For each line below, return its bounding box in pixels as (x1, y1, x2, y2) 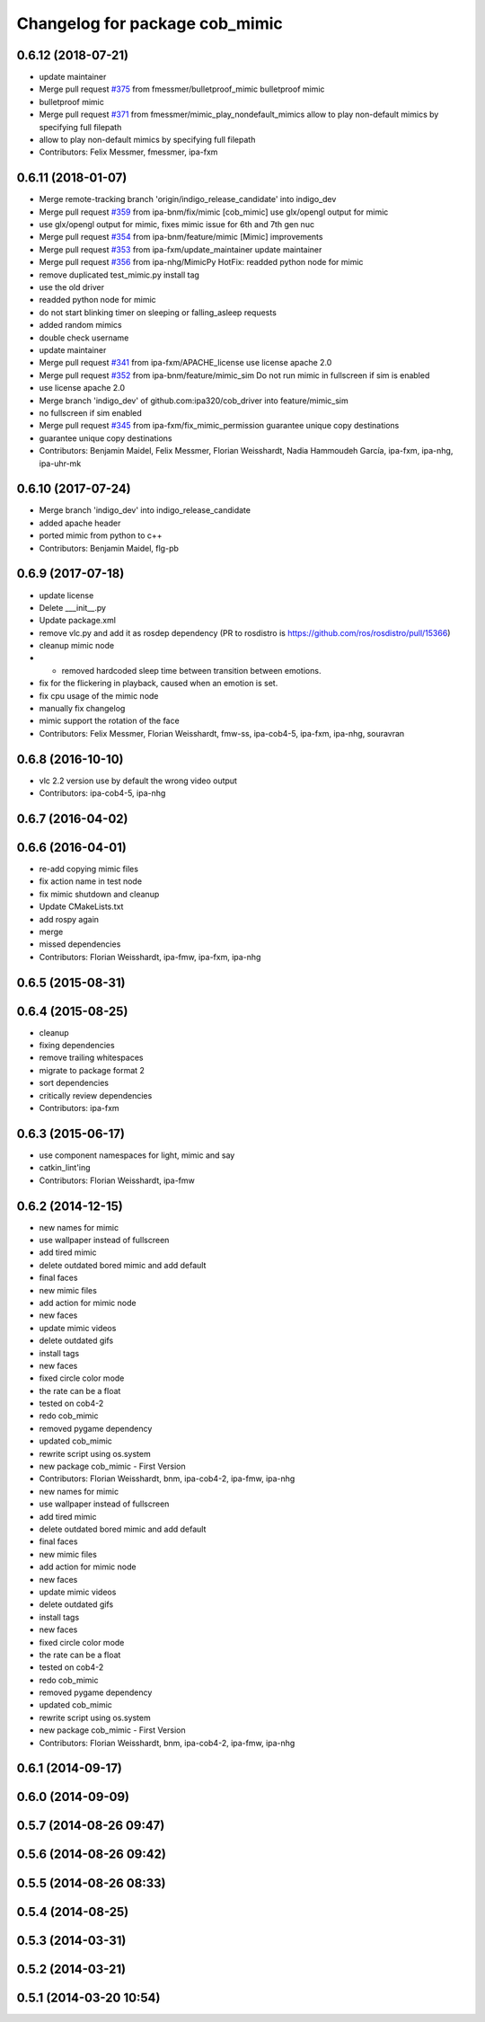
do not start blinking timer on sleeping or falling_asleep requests (39, 306, 278, 318)
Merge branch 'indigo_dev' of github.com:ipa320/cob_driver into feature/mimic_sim (39, 395, 349, 406)
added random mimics (39, 320, 122, 331)
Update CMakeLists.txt (39, 901, 124, 912)
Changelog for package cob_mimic (16, 13, 283, 33)
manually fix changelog (39, 703, 126, 714)
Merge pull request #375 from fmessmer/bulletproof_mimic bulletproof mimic (39, 84, 325, 94)
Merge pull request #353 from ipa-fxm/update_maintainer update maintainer (39, 243, 322, 255)
